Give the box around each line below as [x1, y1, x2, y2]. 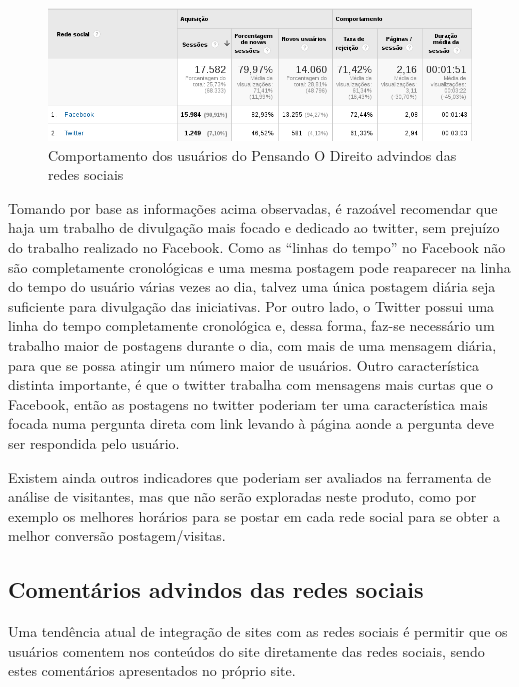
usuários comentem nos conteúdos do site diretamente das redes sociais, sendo [8, 640, 485, 661]
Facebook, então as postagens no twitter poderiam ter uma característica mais [8, 393, 488, 414]
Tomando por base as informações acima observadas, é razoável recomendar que [8, 197, 498, 218]
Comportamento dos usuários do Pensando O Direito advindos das [48, 144, 457, 165]
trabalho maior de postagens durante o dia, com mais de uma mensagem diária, [8, 335, 497, 356]
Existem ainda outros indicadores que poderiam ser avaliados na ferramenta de [8, 466, 492, 487]
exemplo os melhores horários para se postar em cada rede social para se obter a [8, 505, 500, 526]
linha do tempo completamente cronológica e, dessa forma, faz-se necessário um [8, 315, 495, 336]
